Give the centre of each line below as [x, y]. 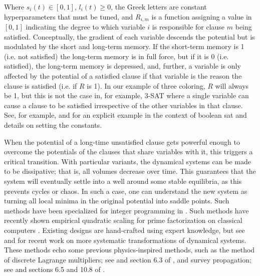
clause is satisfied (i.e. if [41, 85]
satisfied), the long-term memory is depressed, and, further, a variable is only [122, 66]
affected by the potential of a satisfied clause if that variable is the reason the [123, 76]
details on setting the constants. [53, 124]
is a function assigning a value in [202, 16]
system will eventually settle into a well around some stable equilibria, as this [123, 181]
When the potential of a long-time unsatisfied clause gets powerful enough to [122, 142]
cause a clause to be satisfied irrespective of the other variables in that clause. [123, 105]
